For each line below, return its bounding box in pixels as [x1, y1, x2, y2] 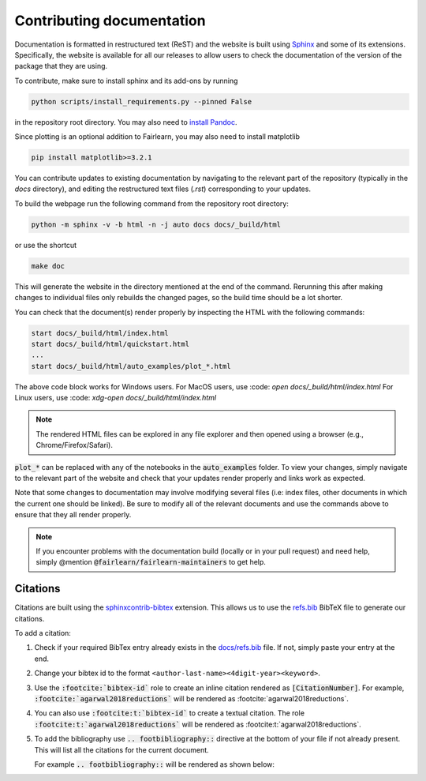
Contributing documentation [14, 12, 206, 29]
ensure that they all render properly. [14, 510, 132, 520]
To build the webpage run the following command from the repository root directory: [14, 198, 290, 208]
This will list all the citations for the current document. [34, 745, 209, 754]
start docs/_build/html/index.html [31, 329, 169, 337]
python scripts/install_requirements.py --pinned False [31, 97, 252, 106]
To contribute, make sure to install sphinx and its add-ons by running [14, 76, 238, 85]
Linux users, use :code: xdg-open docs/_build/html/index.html [14, 393, 217, 403]
